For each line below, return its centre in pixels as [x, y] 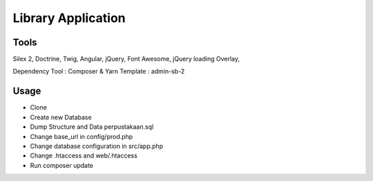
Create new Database [61, 117]
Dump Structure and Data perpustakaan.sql [92, 127]
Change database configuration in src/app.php [97, 146]
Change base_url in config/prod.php [82, 136]
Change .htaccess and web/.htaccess [84, 156]
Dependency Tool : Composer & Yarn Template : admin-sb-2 [99, 72]
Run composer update [61, 165]
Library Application [69, 18]
